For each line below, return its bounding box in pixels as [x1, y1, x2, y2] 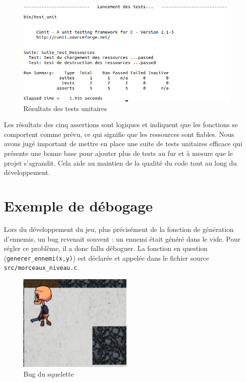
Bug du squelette [23, 368, 74, 379]
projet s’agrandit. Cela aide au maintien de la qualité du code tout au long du [4, 157, 237, 168]
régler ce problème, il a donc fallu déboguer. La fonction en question [4, 243, 208, 253]
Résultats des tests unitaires [23, 103, 107, 113]
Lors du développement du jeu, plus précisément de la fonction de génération [4, 224, 234, 234]
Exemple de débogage [4, 196, 153, 216]
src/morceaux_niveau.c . [4, 262, 79, 272]
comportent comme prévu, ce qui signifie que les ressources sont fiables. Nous [4, 129, 234, 139]
